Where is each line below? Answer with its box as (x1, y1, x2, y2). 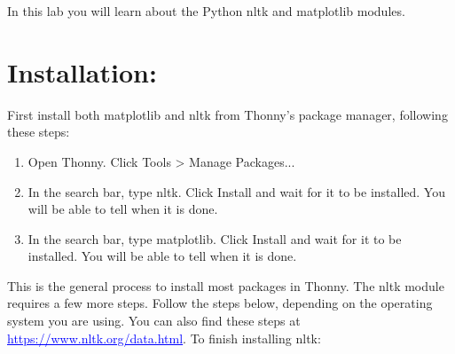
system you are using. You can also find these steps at (7, 311, 301, 330)
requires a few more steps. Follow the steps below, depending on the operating (7, 294, 433, 312)
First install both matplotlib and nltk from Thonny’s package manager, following (7, 105, 448, 123)
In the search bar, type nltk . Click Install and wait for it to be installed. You (27, 182, 445, 201)
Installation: (7, 53, 157, 90)
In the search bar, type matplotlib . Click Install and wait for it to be (27, 229, 402, 248)
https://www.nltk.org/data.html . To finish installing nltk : (7, 328, 321, 347)
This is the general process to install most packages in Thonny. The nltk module (7, 276, 444, 295)
